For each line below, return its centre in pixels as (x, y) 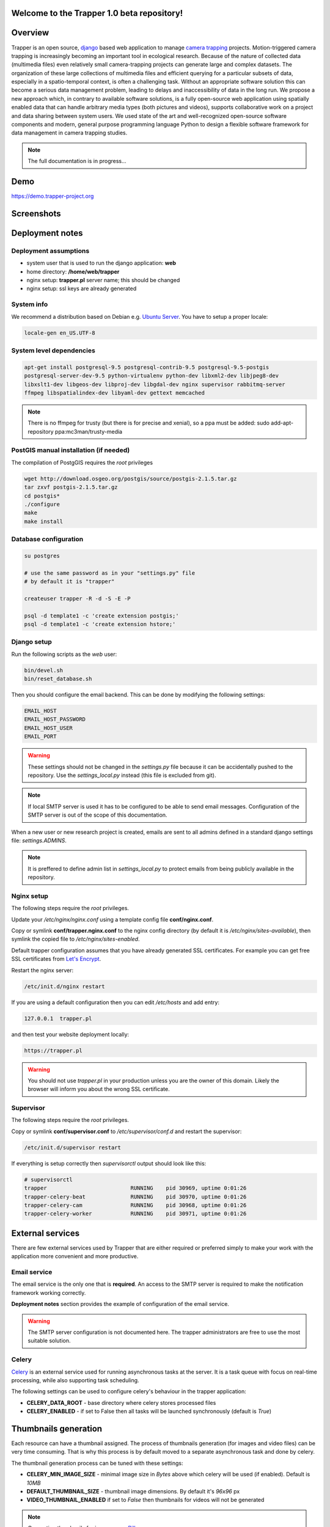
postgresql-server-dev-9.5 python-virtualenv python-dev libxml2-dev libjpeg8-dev (152, 376)
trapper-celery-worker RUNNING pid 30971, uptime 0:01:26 (135, 1214)
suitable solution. (49, 1341)
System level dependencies (53, 350)
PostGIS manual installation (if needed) (71, 450)
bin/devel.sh (44, 670)
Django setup (31, 642)
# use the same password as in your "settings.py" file (110, 573)
